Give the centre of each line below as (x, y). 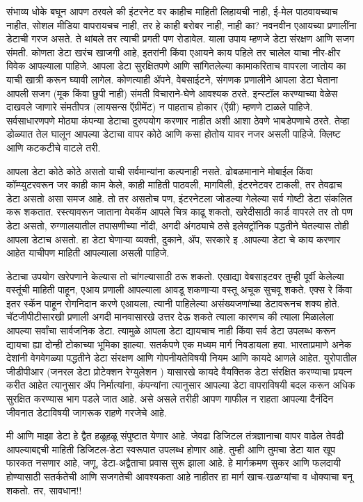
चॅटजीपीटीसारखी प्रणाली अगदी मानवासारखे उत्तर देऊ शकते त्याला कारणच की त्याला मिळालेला (170, 317)
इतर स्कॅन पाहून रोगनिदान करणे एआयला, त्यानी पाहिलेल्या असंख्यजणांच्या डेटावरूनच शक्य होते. (173, 303)
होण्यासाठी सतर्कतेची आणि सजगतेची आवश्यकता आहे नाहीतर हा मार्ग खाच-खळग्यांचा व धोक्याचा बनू (180, 476)
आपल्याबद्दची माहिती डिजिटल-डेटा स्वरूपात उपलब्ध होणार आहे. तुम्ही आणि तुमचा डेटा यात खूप (171, 449)
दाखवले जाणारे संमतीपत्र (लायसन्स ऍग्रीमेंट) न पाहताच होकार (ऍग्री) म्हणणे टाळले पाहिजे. (160, 107)
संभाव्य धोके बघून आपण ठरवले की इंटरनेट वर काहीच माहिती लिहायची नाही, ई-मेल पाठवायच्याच (172, 11)
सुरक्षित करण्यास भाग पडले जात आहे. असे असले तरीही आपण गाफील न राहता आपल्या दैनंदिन (170, 399)
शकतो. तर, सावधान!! (44, 490)
